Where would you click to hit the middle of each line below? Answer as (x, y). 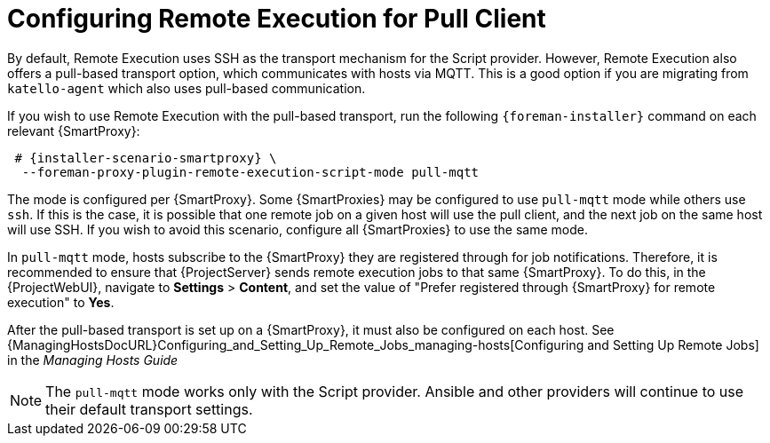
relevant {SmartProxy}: (74, 131)
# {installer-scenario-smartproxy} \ (146, 158)
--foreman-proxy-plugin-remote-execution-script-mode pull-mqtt (250, 172)
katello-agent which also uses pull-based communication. (187, 88)
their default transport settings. (149, 409)
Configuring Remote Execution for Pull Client (277, 19)
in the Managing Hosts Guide (93, 360)
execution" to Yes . (61, 302)
